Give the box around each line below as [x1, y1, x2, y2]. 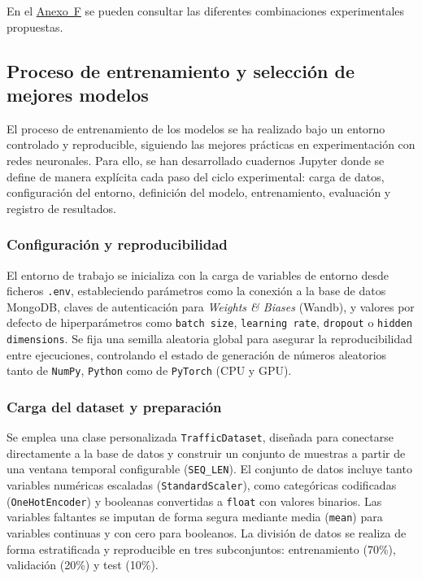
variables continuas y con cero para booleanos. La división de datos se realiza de [7, 525, 407, 542]
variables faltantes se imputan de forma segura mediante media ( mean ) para [7, 508, 383, 525]
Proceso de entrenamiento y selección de [7, 58, 355, 83]
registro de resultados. [7, 199, 116, 216]
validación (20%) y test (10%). [7, 556, 159, 573]
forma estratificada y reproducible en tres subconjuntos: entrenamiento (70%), [7, 540, 396, 557]
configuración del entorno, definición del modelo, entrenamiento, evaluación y [7, 184, 391, 201]
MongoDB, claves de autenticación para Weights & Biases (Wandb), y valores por [7, 298, 415, 315]
